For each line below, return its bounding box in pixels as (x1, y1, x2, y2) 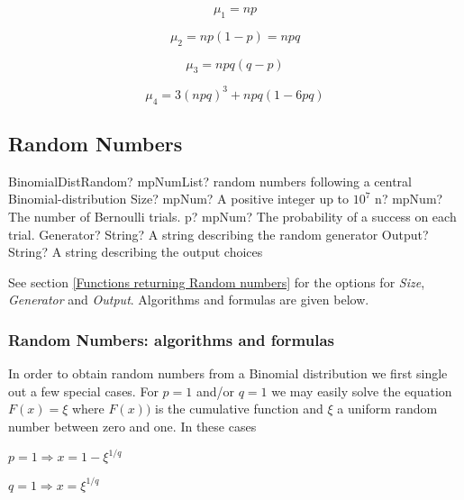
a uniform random (337, 399, 438, 418)
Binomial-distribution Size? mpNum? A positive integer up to (8, 189, 350, 208)
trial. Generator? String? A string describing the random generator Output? (8, 224, 429, 243)
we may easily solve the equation (271, 381, 452, 400)
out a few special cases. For (8, 381, 159, 400)
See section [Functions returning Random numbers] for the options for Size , (8, 272, 425, 291)
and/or (196, 381, 234, 400)
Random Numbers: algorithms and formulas (8, 328, 334, 350)
